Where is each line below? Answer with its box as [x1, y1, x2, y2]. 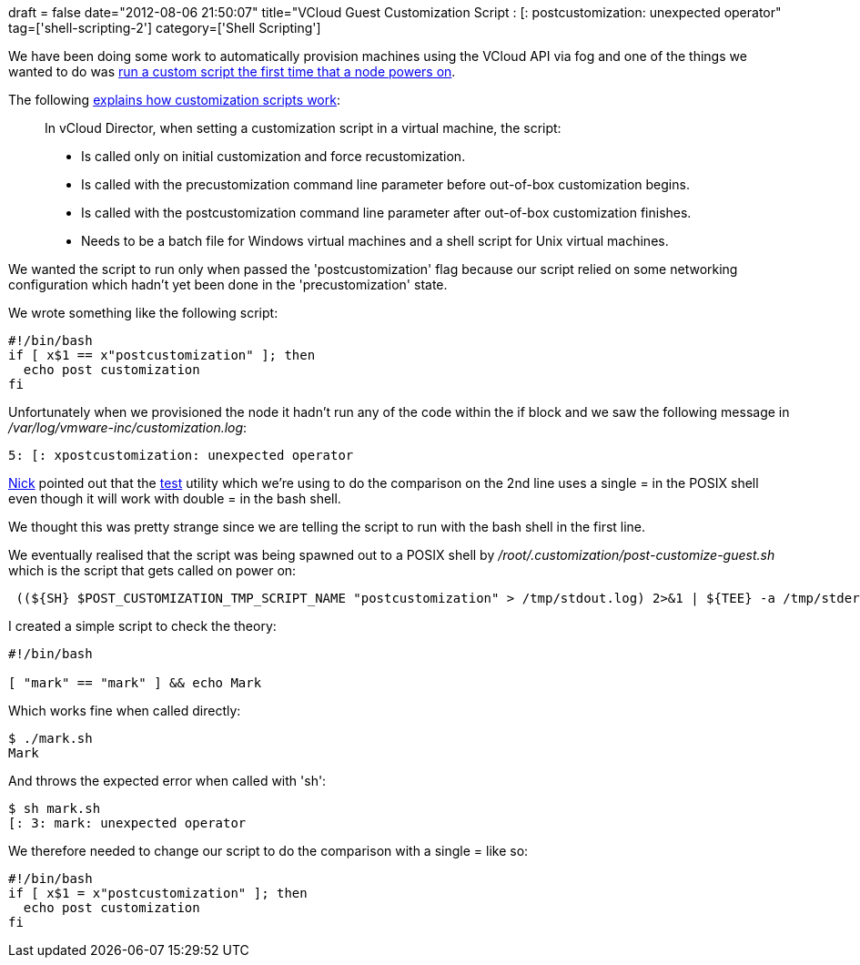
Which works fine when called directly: [8, 703, 241, 718]
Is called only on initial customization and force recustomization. [81, 148, 466, 164]
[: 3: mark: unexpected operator [8, 816, 247, 830]
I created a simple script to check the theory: [8, 618, 277, 634]
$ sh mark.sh [8, 801, 101, 816]
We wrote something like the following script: [8, 305, 278, 320]
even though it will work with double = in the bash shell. [8, 491, 341, 506]
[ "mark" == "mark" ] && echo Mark [8, 675, 262, 690]
